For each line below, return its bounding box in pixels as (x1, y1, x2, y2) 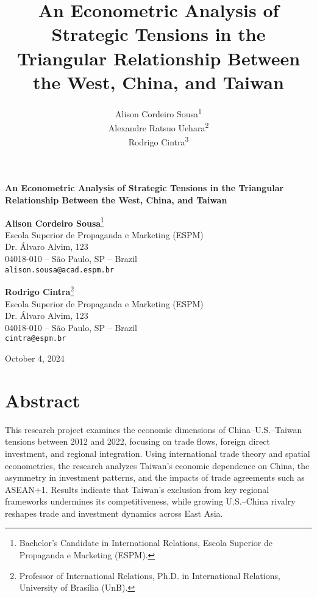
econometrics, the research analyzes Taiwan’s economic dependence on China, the (5, 459, 310, 472)
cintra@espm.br (5, 334, 66, 343)
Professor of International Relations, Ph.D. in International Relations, (19, 569, 280, 582)
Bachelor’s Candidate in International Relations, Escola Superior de (19, 536, 272, 549)
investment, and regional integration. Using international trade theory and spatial (5, 447, 310, 459)
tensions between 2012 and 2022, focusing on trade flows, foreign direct (5, 435, 270, 448)
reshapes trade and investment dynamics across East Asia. (5, 506, 223, 519)
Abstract (5, 387, 80, 412)
